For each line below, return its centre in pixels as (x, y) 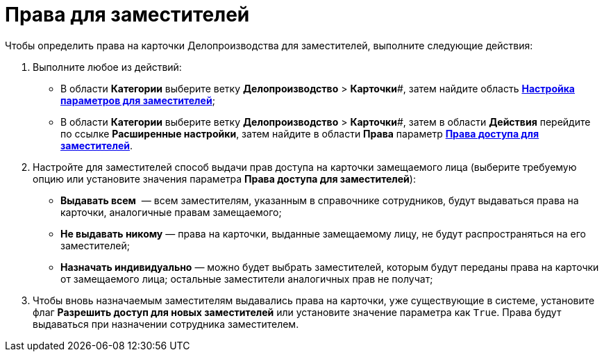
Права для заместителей (127, 15)
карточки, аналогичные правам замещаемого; (171, 212)
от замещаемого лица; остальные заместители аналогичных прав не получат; (247, 279)
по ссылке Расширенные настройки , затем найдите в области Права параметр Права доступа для (300, 133)
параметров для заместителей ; (138, 100)
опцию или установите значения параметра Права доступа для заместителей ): (224, 178)
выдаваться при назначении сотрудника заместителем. (166, 324)
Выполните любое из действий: (107, 67)
